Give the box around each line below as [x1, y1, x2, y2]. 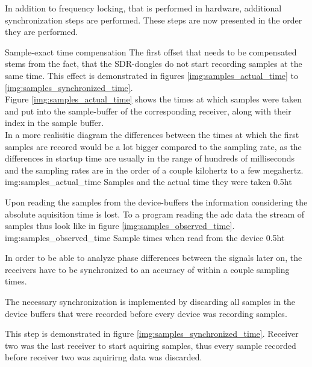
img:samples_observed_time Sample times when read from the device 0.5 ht [5, 231, 285, 243]
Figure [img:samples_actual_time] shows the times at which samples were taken [5, 93, 302, 105]
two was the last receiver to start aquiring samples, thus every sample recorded [5, 339, 296, 351]
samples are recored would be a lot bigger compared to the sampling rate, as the [5, 140, 302, 152]
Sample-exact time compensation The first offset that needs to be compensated [5, 45, 297, 58]
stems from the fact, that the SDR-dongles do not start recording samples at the [5, 57, 302, 70]
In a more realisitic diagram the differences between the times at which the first [5, 128, 299, 140]
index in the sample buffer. [5, 116, 104, 129]
